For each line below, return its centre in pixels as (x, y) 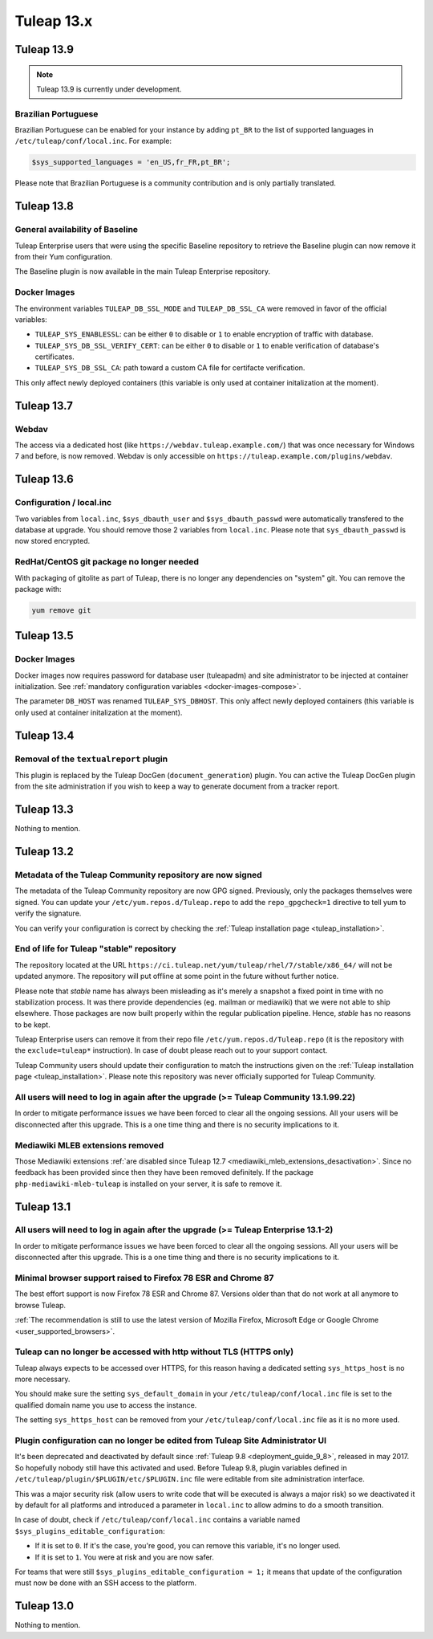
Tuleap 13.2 (44, 852)
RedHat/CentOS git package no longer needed (107, 562)
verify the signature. (48, 913)
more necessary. (42, 1379)
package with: (38, 589)
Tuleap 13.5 (44, 636)
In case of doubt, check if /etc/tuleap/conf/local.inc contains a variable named (158, 1520)
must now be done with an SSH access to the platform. (105, 1583)
